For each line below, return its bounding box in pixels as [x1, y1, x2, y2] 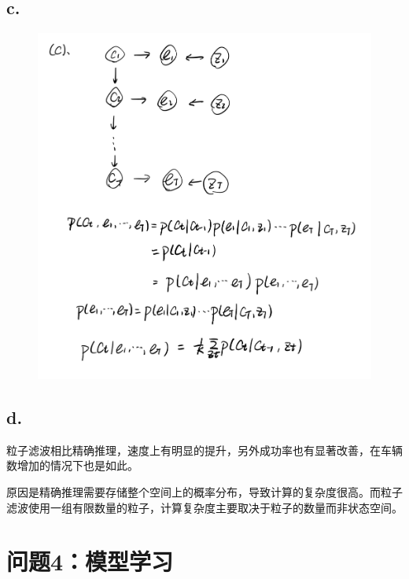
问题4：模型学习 [6, 545, 174, 577]
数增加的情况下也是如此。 [6, 457, 138, 474]
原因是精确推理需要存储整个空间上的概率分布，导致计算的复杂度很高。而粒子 [6, 484, 403, 500]
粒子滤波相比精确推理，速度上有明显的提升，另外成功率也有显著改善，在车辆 [6, 441, 403, 458]
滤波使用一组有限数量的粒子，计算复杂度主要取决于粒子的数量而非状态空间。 [6, 499, 403, 515]
